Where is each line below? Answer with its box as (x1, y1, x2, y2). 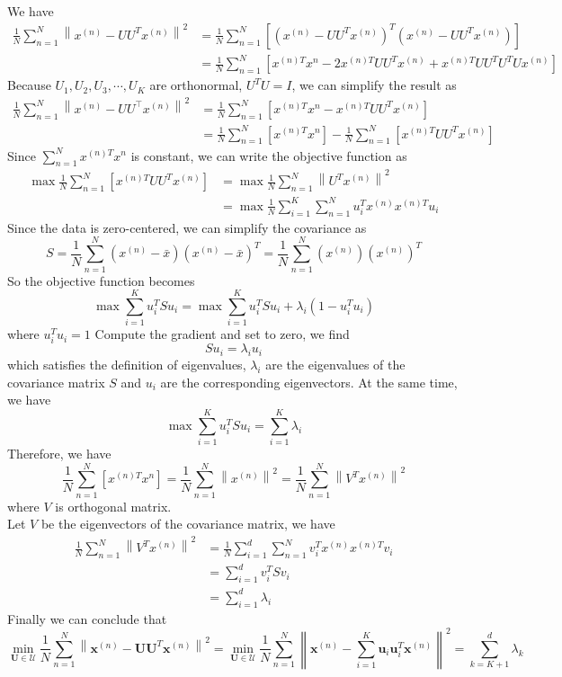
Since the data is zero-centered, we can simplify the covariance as (7, 218, 367, 236)
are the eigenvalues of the (265, 355, 406, 374)
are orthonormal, (149, 76, 243, 94)
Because (7, 76, 51, 94)
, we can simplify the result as (291, 76, 457, 94)
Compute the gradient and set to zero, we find (94, 325, 350, 343)
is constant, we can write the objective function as (130, 146, 407, 165)
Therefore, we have (7, 444, 112, 463)
